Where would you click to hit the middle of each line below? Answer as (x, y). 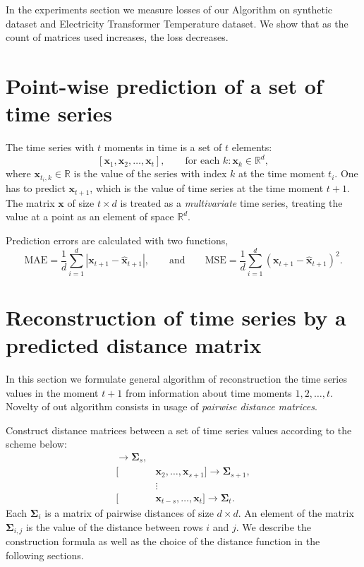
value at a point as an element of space (90, 216)
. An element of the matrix (296, 512)
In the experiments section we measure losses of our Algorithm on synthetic (169, 9)
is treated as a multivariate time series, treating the (231, 202)
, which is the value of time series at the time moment (207, 188)
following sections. (45, 555)
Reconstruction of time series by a (176, 317)
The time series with (50, 147)
